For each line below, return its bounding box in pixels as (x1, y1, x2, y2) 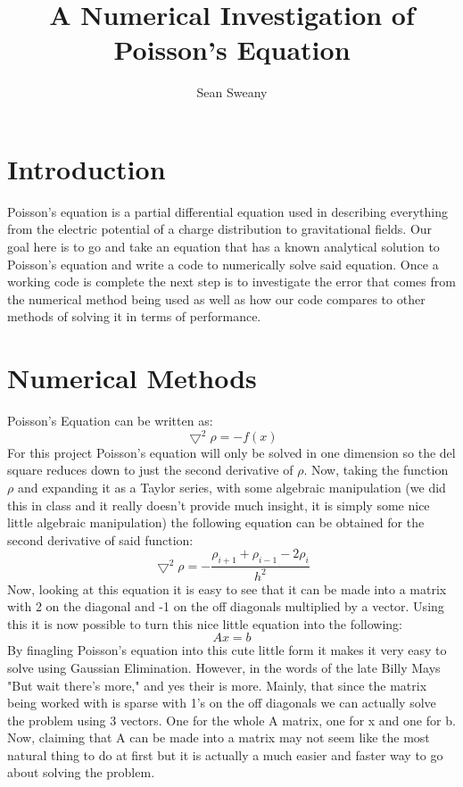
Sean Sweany (196, 83, 268, 102)
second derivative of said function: (7, 530, 194, 549)
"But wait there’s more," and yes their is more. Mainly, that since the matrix (7, 675, 427, 694)
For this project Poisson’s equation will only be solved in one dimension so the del (7, 443, 456, 461)
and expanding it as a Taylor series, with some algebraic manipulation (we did (17, 477, 446, 496)
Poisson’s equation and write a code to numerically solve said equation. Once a (7, 254, 439, 273)
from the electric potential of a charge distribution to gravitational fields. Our (7, 220, 433, 238)
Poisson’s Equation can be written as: (7, 411, 213, 430)
